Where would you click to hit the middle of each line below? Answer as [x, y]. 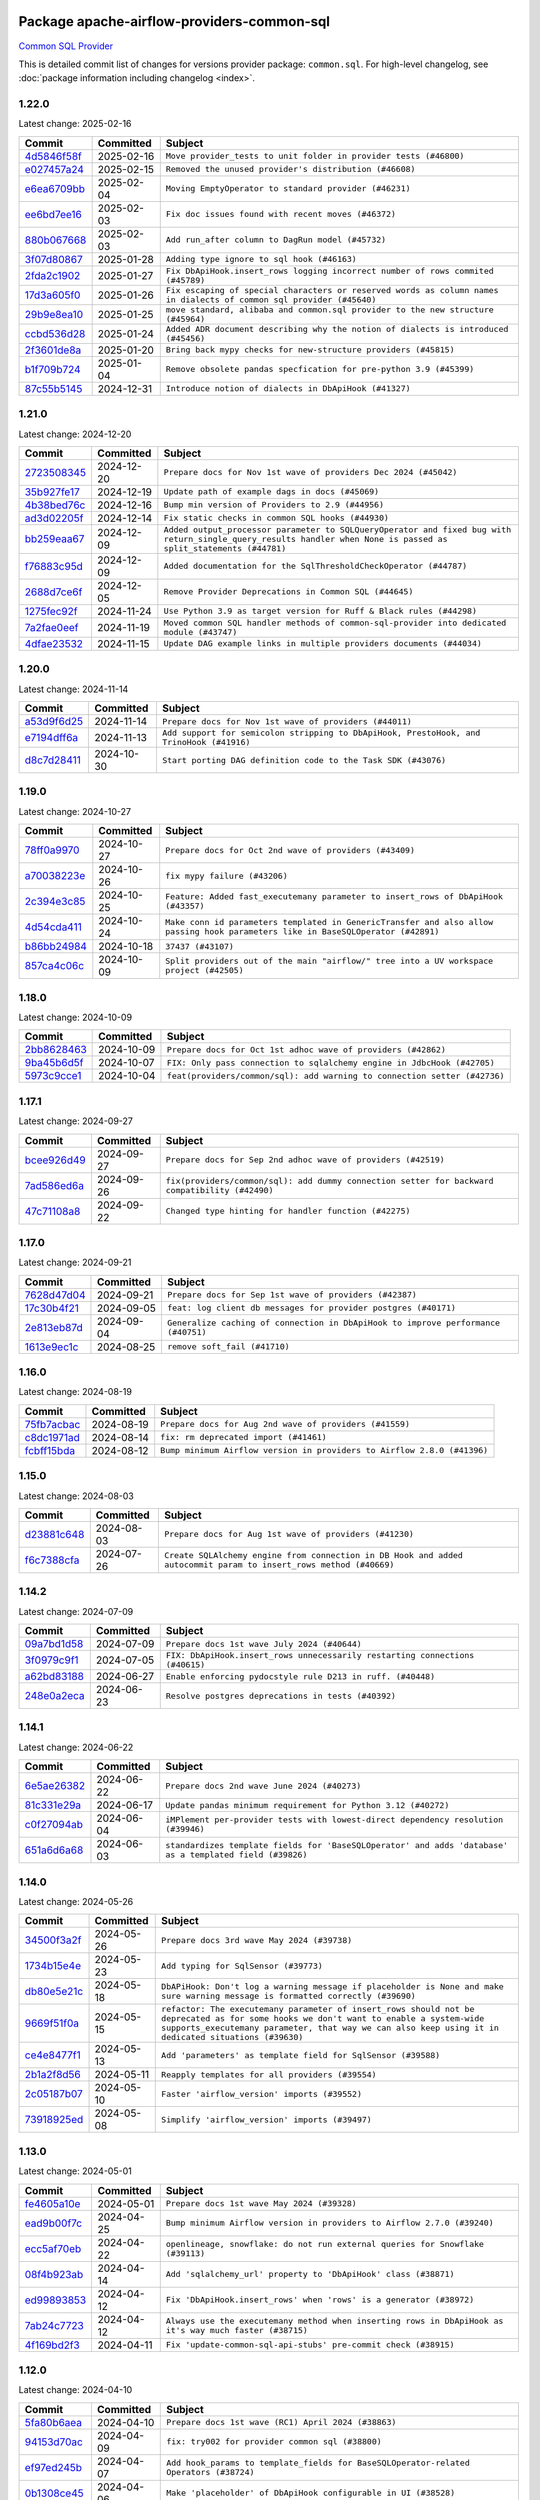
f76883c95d [54, 566]
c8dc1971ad [52, 1437]
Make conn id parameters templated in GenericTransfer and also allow [329, 922]
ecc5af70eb [53, 2248]
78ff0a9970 [52, 850]
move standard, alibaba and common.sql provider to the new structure [329, 309]
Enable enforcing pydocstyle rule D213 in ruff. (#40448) [300, 1676]
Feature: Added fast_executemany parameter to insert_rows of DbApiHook [334, 896]
